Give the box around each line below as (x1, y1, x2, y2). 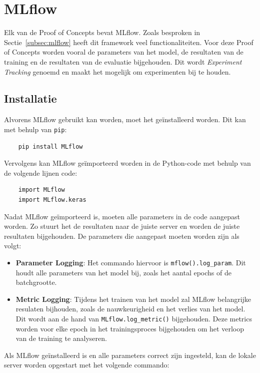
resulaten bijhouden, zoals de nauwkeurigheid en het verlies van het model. (15, 303, 245, 314)
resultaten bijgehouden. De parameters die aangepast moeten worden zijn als (4, 230, 239, 241)
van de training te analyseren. (15, 333, 107, 343)
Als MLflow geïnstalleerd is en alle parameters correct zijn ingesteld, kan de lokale (4, 349, 256, 360)
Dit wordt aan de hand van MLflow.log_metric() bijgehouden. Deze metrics (15, 313, 252, 323)
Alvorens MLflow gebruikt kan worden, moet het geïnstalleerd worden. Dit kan (4, 114, 246, 125)
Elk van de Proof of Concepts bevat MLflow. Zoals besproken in (4, 27, 200, 38)
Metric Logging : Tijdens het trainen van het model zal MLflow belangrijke (15, 293, 251, 304)
